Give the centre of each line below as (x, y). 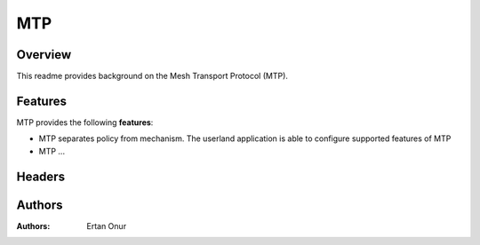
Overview (44, 55)
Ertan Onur (107, 225)
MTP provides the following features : (85, 122)
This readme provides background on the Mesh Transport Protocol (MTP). (152, 76)
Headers (41, 176)
